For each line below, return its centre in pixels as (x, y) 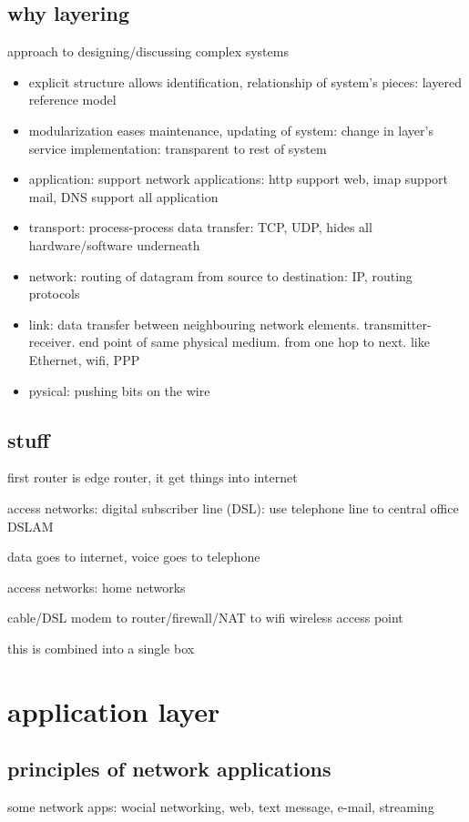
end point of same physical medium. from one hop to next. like (255, 342)
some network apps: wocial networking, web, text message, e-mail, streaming (221, 807)
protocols (54, 294)
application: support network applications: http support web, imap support (239, 179)
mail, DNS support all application (123, 196)
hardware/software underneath (114, 244)
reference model (72, 100)
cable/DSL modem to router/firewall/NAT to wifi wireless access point (205, 618)
